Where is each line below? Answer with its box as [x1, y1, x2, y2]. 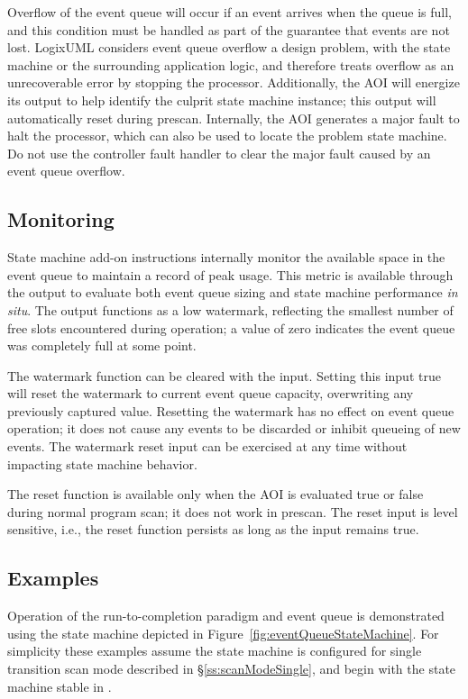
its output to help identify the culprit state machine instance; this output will [7, 90, 436, 109]
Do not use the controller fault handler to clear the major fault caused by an [7, 143, 431, 162]
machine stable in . [7, 676, 112, 695]
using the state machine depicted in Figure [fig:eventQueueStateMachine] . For [7, 623, 439, 642]
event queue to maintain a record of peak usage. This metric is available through [7, 265, 454, 284]
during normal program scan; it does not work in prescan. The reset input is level [7, 502, 458, 521]
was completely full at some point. [7, 336, 197, 355]
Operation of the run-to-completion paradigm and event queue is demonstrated [7, 606, 445, 625]
